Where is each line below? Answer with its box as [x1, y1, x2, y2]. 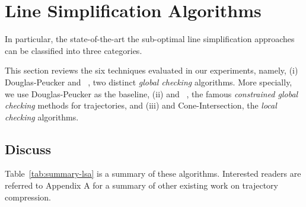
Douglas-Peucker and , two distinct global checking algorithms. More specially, [5, 75, 292, 88]
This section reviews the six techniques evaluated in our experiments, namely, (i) [5, 64, 298, 77]
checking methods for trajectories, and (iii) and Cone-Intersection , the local [5, 99, 277, 112]
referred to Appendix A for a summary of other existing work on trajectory [5, 179, 278, 192]
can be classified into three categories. [5, 44, 142, 56]
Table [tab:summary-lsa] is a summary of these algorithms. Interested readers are [5, 167, 301, 180]
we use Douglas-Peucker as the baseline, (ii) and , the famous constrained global [5, 87, 298, 100]
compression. [5, 190, 51, 203]
